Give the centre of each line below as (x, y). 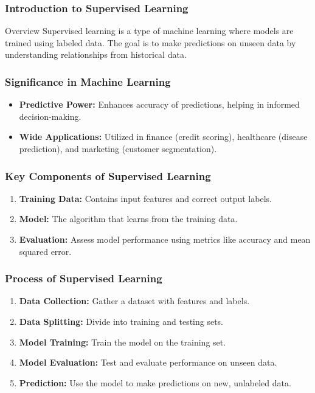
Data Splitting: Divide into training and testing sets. (121, 321)
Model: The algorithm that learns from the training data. (128, 219)
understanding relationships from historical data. (96, 54)
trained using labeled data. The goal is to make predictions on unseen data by (151, 42)
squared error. (45, 251)
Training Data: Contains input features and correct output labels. (145, 198)
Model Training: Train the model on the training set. (123, 342)
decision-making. (50, 116)
